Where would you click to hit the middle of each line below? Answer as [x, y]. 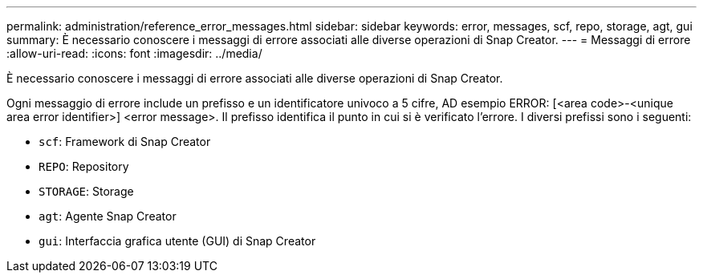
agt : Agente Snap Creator [108, 216]
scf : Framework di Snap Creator [125, 142]
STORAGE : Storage [86, 191]
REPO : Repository [84, 166]
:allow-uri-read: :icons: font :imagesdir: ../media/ [134, 53]
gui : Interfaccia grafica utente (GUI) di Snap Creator [177, 241]
